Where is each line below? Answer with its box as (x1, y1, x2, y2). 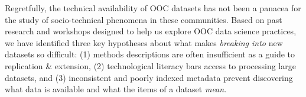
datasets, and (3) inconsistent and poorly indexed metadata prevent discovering (5, 71, 293, 83)
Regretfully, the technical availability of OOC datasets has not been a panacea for (5, 2, 301, 14)
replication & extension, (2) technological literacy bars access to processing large (5, 59, 296, 72)
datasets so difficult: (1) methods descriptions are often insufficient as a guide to (5, 48, 295, 60)
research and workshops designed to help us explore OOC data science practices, (5, 25, 297, 37)
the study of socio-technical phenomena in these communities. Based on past (5, 13, 282, 25)
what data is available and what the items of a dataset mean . (5, 83, 227, 95)
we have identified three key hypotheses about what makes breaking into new (5, 36, 283, 48)
